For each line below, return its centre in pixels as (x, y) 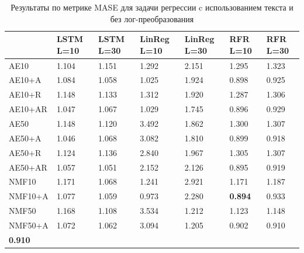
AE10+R (25, 94)
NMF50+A (29, 225)
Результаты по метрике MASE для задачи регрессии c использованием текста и (152, 7)
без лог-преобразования (152, 18)
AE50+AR (28, 167)
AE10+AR (28, 109)
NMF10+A (29, 196)
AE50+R (25, 152)
